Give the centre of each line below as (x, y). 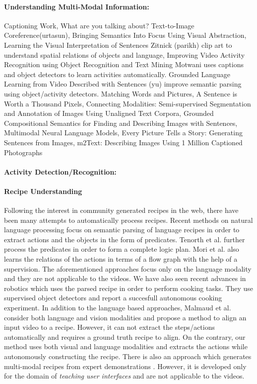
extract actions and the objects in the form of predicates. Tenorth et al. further (125, 239)
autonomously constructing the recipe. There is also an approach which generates (128, 356)
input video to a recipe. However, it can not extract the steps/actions (109, 327)
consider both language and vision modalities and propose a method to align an (125, 317)
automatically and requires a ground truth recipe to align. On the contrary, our (125, 336)
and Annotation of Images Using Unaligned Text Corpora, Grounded (109, 113)
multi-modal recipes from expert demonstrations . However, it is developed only (125, 366)
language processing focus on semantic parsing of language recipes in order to (122, 230)
